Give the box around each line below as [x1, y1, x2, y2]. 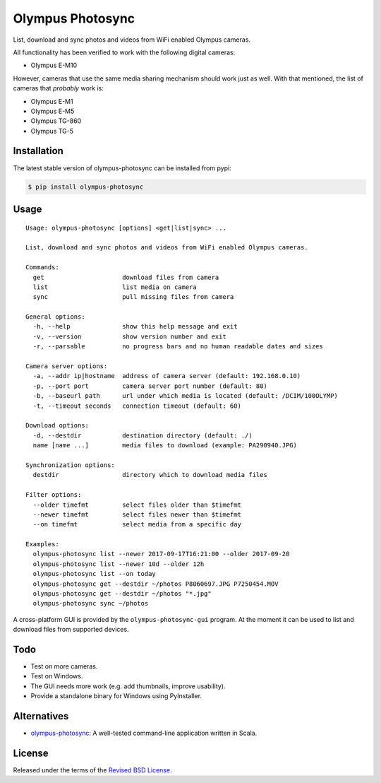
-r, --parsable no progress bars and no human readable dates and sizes [32, 343, 324, 351]
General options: [25, 313, 85, 321]
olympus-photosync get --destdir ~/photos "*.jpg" [32, 590, 212, 598]
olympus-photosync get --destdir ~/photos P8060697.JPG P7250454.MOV [32, 579, 279, 588]
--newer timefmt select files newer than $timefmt [32, 510, 241, 519]
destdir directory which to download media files [32, 471, 267, 479]
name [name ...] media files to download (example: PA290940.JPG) [32, 442, 298, 449]
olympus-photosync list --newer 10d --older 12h [32, 560, 205, 568]
